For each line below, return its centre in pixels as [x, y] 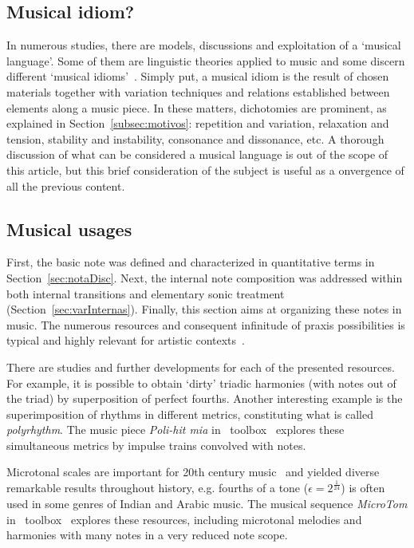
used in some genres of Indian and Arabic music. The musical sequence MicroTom [207, 504]
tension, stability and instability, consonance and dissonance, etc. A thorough [195, 138]
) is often [363, 488]
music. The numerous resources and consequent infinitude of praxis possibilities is [206, 324]
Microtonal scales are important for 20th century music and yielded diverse [193, 472]
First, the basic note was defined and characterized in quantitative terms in [191, 262]
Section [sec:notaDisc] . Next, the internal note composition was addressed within [205, 277]
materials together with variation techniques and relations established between [198, 91]
